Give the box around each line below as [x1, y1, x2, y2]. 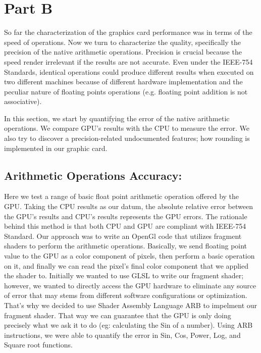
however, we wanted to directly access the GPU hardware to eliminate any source [4, 280, 256, 290]
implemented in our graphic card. [4, 142, 108, 153]
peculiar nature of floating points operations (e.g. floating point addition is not [4, 86, 248, 96]
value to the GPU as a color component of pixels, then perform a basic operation [4, 250, 255, 261]
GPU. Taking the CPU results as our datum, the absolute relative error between [4, 201, 253, 212]
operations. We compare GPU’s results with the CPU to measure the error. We [4, 123, 250, 133]
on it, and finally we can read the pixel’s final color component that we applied [4, 260, 248, 271]
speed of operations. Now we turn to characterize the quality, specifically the [4, 36, 241, 47]
